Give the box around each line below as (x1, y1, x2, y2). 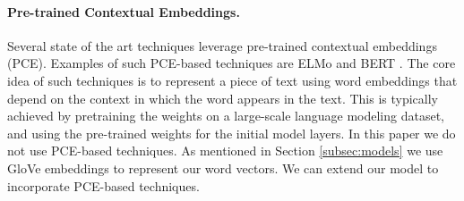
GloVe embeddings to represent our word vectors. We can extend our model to (7, 158, 439, 177)
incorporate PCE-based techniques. (7, 176, 200, 195)
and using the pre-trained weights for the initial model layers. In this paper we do (7, 123, 456, 142)
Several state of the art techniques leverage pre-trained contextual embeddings (7, 36, 437, 54)
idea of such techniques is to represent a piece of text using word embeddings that (7, 71, 458, 89)
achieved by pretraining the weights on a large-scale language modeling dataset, (7, 106, 444, 125)
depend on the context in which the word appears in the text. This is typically (7, 88, 438, 107)
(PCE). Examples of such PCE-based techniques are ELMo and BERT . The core (7, 54, 456, 72)
